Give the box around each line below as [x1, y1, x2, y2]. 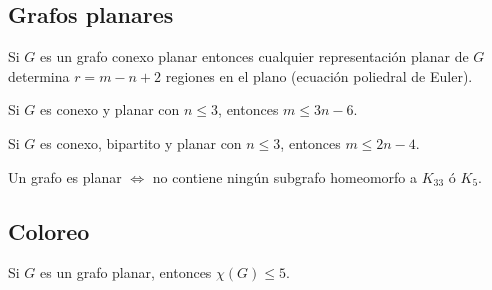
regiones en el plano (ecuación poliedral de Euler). [165, 65, 473, 86]
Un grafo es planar [8, 166, 122, 187]
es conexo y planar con [40, 99, 180, 120]
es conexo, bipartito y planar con [40, 132, 242, 153]
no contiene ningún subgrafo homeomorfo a [152, 166, 418, 187]
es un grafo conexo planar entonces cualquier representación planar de [40, 46, 469, 67]
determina [8, 65, 70, 86]
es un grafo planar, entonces [40, 262, 212, 283]
